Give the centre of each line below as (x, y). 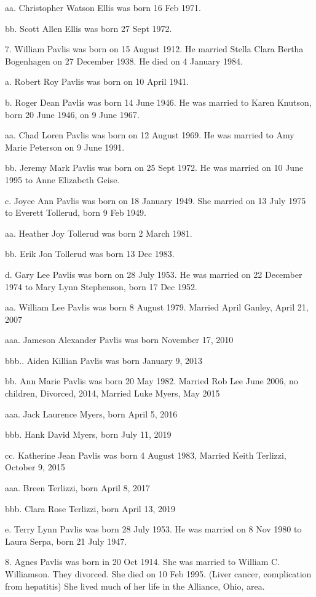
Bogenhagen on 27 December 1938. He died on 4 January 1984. (124, 61)
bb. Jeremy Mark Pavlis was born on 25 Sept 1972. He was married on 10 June (154, 168)
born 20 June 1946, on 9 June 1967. (72, 114)
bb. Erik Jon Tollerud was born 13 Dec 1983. (90, 254)
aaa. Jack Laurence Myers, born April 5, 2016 (91, 413)
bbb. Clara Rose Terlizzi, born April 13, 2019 (90, 508)
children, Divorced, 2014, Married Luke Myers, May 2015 (113, 393)
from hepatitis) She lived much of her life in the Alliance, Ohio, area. (135, 586)
